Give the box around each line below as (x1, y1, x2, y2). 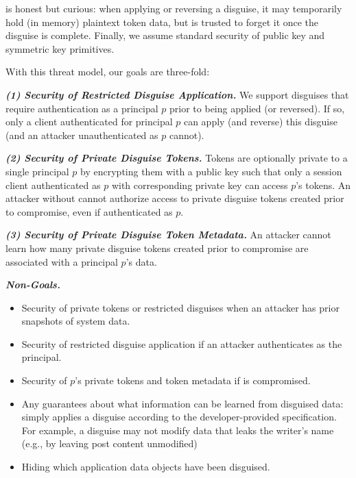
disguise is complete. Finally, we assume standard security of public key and (5, 28, 325, 42)
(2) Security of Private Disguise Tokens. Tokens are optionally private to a (5, 151, 348, 165)
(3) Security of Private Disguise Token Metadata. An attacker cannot (5, 227, 331, 242)
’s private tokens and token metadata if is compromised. (75, 373, 311, 388)
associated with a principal (5, 254, 118, 268)
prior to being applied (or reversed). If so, (169, 101, 345, 115)
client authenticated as (5, 177, 101, 192)
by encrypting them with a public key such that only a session (80, 164, 342, 178)
